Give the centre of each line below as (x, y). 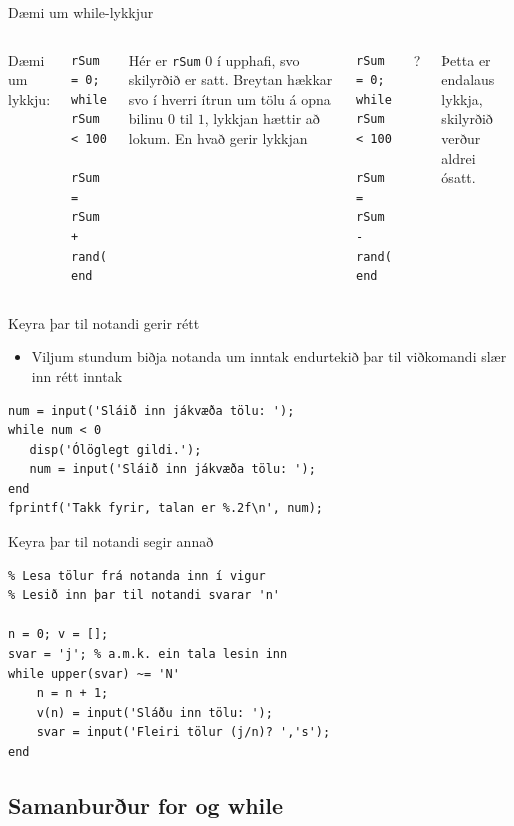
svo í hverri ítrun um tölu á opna (229, 98)
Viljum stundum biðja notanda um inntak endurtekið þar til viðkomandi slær (269, 356)
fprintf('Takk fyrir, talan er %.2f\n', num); (165, 508)
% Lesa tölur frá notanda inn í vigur (137, 575)
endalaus (468, 79)
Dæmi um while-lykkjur (81, 12)
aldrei (458, 157)
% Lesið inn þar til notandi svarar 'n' (144, 595)
